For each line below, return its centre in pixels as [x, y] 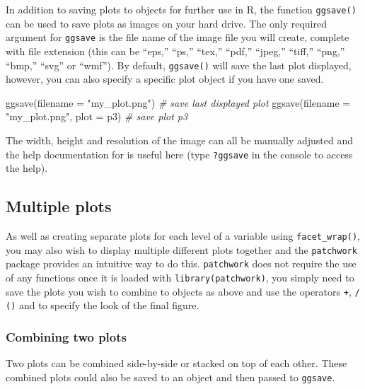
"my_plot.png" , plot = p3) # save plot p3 [97, 116]
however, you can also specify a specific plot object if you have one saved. [165, 79]
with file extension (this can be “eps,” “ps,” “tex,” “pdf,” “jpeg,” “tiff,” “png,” [175, 51]
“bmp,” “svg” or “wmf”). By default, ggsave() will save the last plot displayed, [179, 65]
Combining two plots [66, 336]
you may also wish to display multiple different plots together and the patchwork [181, 249]
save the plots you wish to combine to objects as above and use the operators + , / [183, 291]
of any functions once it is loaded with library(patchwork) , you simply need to [180, 277]
